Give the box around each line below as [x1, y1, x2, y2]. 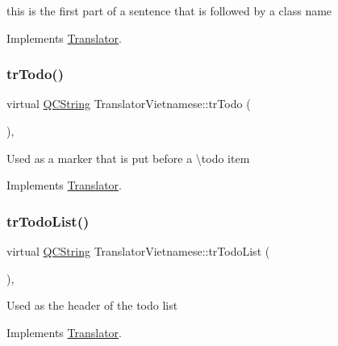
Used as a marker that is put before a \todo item [6, 149, 250, 166]
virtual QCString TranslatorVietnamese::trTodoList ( [6, 243, 270, 259]
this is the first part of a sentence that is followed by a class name [6, 2, 332, 19]
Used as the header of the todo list [6, 297, 178, 314]
